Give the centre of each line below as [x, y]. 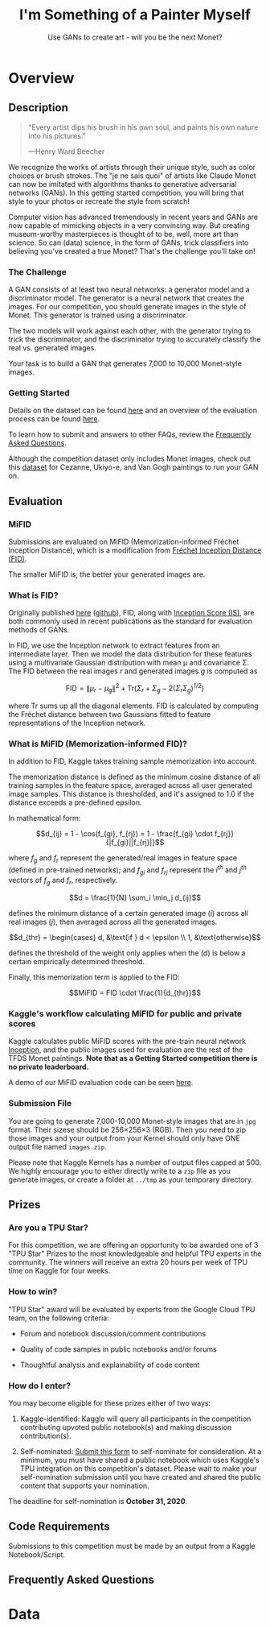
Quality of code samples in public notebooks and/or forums [118, 1349]
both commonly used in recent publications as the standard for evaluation [131, 621]
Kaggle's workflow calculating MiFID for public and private [125, 1014]
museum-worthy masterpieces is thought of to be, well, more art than [123, 234]
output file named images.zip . [57, 1146]
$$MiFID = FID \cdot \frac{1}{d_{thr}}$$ [135, 993]
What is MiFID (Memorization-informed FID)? [98, 744]
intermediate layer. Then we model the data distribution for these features [130, 654]
